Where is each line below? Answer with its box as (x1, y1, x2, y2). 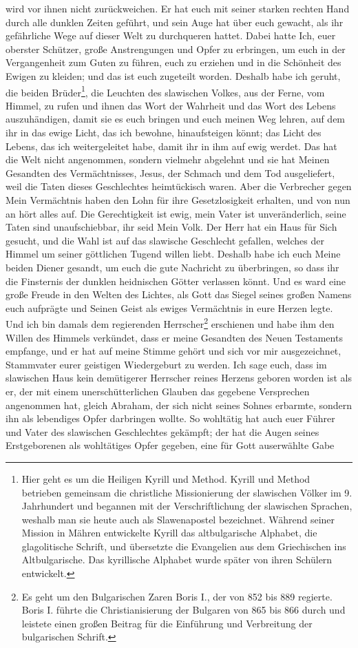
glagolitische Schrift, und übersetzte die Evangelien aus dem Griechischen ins (21, 539, 346, 553)
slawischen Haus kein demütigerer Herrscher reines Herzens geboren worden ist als (6, 370, 352, 385)
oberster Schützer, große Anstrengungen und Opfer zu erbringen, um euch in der (6, 41, 346, 56)
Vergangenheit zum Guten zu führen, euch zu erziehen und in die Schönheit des (6, 55, 341, 70)
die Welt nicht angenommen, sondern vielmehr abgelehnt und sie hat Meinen (6, 152, 330, 167)
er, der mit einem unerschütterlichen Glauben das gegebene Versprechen (6, 384, 310, 398)
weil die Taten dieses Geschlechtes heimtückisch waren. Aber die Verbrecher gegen (6, 179, 352, 194)
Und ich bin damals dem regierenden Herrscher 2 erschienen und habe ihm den (6, 315, 335, 331)
